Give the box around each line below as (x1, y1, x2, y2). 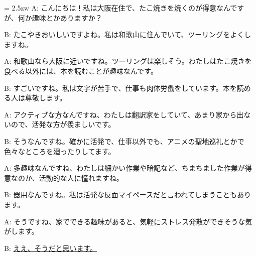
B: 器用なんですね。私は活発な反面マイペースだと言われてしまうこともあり (4, 189, 251, 200)
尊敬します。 (25, 92, 67, 103)
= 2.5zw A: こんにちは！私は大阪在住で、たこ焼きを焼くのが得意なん (4, 3, 230, 13)
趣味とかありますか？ (32, 12, 102, 23)
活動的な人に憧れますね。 (39, 172, 123, 183)
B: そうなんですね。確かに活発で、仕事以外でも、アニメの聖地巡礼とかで (4, 136, 244, 146)
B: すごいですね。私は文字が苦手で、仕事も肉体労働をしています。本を (4, 82, 237, 93)
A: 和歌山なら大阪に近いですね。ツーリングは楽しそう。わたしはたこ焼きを (4, 56, 252, 66)
